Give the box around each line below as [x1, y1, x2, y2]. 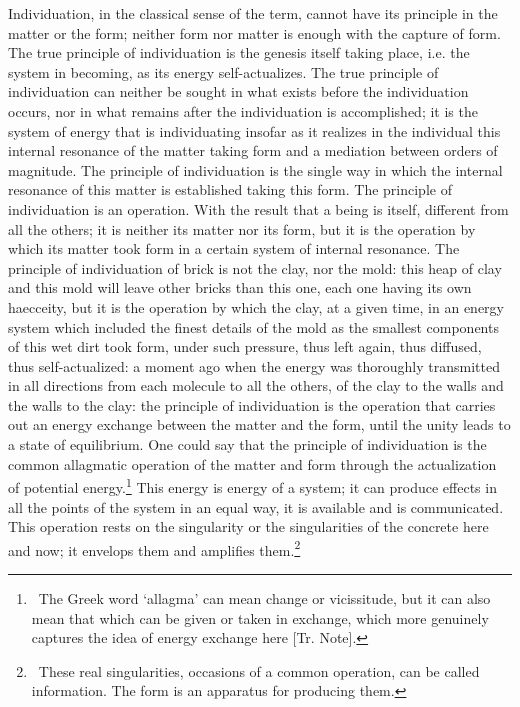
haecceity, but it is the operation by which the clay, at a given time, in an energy [8, 296, 504, 317]
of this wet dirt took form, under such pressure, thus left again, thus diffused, [8, 336, 482, 357]
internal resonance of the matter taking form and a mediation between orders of [8, 140, 498, 161]
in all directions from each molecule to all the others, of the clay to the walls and [8, 375, 504, 396]
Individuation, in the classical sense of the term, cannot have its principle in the [8, 3, 498, 23]
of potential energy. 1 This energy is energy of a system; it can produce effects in [8, 474, 497, 497]
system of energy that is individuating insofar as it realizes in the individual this [8, 120, 501, 141]
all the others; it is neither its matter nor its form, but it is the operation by [8, 218, 476, 239]
